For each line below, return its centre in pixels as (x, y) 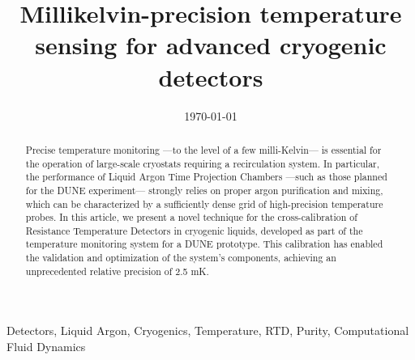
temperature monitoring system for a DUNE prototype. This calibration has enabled (204, 244)
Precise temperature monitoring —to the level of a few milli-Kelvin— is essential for (203, 149)
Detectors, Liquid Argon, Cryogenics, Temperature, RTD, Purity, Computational (208, 330)
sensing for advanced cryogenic (211, 45)
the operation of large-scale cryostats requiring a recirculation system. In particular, (203, 163)
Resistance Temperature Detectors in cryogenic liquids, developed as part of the (194, 230)
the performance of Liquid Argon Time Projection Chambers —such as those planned (206, 177)
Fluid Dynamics (46, 347)
